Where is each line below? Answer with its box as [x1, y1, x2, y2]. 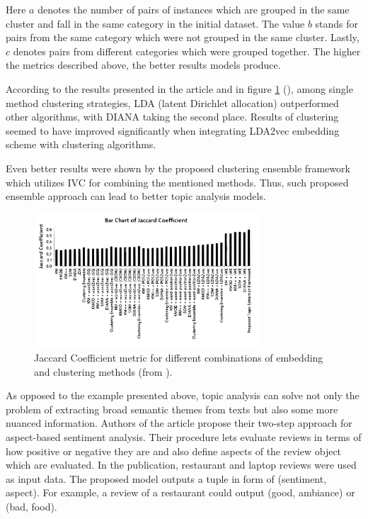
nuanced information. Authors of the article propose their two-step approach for [6, 415, 352, 430]
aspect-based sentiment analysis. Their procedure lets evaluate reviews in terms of [6, 430, 362, 445]
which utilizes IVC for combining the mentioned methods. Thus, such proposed [6, 174, 349, 189]
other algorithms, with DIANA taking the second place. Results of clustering [6, 109, 339, 124]
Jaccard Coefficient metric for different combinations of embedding [34, 350, 323, 365]
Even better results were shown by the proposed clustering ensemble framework [6, 160, 351, 175]
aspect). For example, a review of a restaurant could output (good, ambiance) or [6, 485, 355, 500]
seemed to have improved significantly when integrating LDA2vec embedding [6, 123, 340, 138]
